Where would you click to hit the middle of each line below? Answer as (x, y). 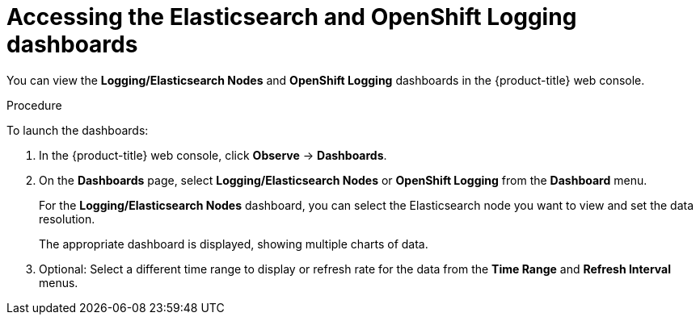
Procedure (34, 105)
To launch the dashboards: (78, 130)
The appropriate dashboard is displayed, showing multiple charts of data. (234, 244)
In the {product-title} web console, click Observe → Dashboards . (213, 155)
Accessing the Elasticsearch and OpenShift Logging (292, 17)
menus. (59, 282)
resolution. (67, 219)
